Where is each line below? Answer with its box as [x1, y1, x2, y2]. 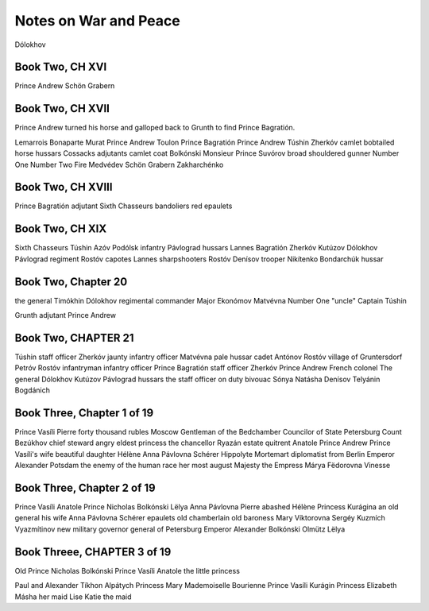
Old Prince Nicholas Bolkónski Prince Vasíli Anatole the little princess [14, 566, 240, 575]
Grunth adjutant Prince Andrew [14, 311, 117, 320]
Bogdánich [14, 385, 51, 395]
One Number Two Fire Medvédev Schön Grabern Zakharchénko [14, 160, 224, 169]
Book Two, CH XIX [14, 222, 107, 236]
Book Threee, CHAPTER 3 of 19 [14, 545, 172, 559]
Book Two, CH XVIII [14, 180, 113, 194]
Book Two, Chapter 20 [14, 275, 128, 288]
